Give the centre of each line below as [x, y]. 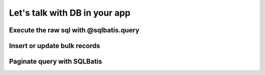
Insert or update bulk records [54, 46]
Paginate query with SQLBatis [56, 62]
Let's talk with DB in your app [70, 13]
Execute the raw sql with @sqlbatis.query [74, 30]
